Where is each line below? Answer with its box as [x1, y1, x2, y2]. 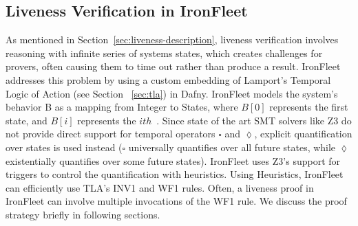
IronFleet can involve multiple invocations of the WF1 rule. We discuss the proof [6, 194, 347, 208]
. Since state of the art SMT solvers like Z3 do [156, 113, 352, 127]
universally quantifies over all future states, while [128, 139, 336, 154]
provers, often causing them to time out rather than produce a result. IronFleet [6, 59, 341, 74]
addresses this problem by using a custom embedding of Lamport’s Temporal [6, 72, 331, 87]
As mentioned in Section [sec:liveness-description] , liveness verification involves [6, 32, 339, 47]
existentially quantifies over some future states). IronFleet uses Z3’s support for [6, 153, 341, 168]
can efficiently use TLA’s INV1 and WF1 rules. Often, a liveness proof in [6, 180, 314, 194]
